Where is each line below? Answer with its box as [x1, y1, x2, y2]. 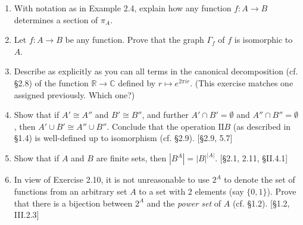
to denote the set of [224, 173, 295, 186]
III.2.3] [14, 208, 39, 221]
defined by [118, 76, 156, 89]
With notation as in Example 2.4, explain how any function [14, 2, 232, 14]
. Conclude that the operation [107, 120, 215, 132]
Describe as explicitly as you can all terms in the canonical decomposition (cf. [14, 65, 298, 77]
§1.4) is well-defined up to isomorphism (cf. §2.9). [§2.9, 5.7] [14, 132, 233, 144]
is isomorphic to [234, 33, 293, 46]
